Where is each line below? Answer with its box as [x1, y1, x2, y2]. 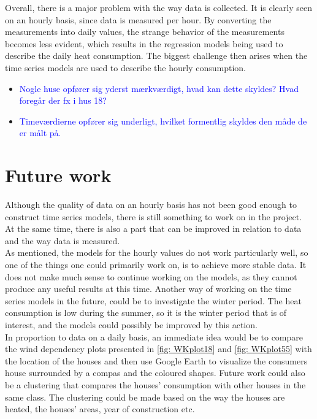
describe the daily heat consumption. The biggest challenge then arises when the [5, 49, 308, 62]
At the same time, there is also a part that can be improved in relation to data [5, 222, 302, 235]
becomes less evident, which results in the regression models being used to [5, 37, 283, 50]
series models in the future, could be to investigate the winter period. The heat [5, 294, 302, 307]
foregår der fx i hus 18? [19, 94, 107, 107]
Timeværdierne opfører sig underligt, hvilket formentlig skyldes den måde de [19, 114, 307, 127]
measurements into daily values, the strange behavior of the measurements [5, 25, 285, 38]
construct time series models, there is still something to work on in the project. [5, 210, 302, 223]
